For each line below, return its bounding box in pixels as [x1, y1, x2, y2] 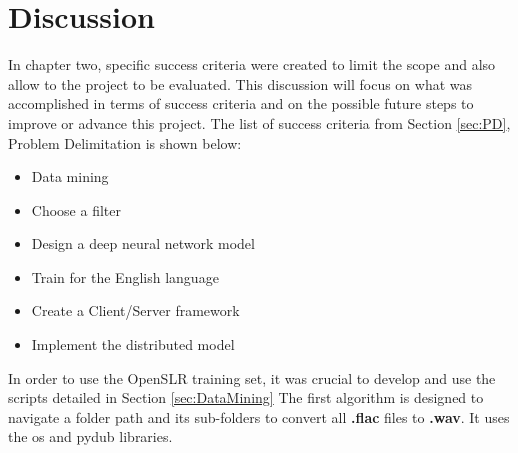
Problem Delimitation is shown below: [8, 132, 242, 153]
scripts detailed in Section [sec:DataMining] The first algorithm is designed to [8, 387, 484, 408]
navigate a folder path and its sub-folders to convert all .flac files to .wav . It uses [8, 406, 510, 427]
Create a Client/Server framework [31, 300, 240, 321]
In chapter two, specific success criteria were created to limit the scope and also [8, 54, 496, 75]
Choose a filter [31, 199, 121, 220]
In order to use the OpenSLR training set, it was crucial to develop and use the [8, 367, 496, 388]
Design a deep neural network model [31, 233, 255, 254]
